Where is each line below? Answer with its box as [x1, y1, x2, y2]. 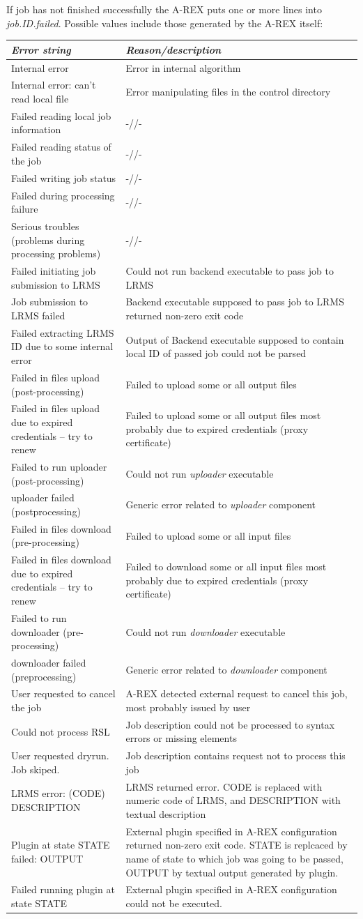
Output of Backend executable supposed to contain [125, 332, 344, 347]
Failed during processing [11, 188, 115, 202]
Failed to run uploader [11, 459, 107, 473]
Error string [11, 42, 71, 56]
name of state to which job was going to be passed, [125, 851, 343, 865]
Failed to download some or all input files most [125, 559, 327, 574]
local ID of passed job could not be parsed [125, 346, 307, 360]
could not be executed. [125, 895, 222, 910]
